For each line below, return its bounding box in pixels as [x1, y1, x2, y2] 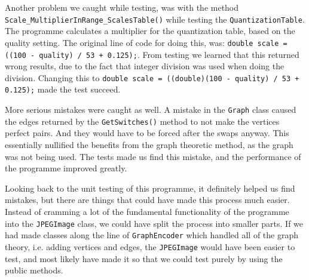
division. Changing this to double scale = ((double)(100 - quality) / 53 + [5, 71, 299, 84]
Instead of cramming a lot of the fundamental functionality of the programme [5, 205, 289, 217]
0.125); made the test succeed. [5, 83, 121, 96]
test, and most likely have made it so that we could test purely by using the [5, 252, 283, 264]
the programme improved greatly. [5, 162, 127, 174]
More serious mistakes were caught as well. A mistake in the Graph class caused [5, 103, 296, 116]
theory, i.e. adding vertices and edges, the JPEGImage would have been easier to [5, 240, 295, 253]
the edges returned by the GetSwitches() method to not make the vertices [5, 115, 280, 127]
